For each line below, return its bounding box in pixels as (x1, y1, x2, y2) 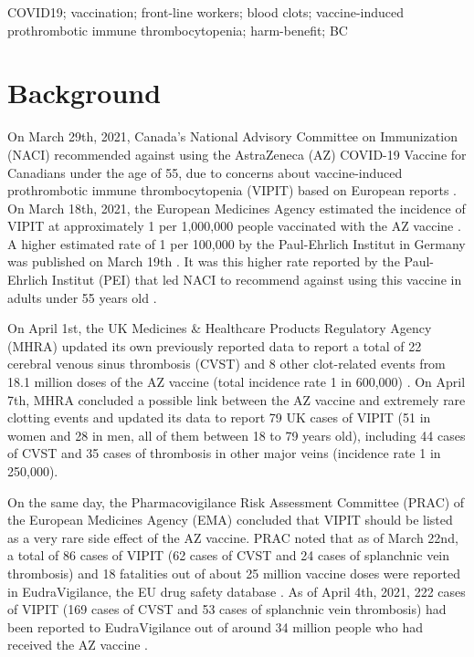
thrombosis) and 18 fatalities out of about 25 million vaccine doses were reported (7, 563, 460, 582)
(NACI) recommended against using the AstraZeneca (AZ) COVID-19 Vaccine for (7, 144, 467, 163)
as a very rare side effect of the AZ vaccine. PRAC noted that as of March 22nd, (7, 527, 458, 547)
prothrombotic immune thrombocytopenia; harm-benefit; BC (7, 20, 348, 39)
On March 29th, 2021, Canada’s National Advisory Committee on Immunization (7, 127, 458, 146)
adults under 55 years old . (7, 287, 157, 307)
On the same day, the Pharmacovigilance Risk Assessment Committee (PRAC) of (7, 492, 465, 511)
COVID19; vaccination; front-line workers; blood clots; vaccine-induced (7, 3, 405, 21)
